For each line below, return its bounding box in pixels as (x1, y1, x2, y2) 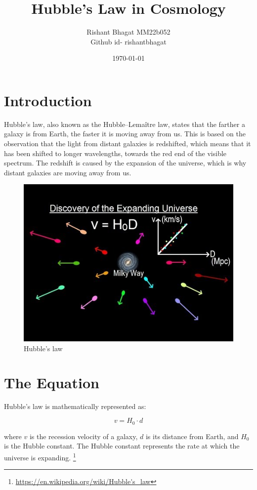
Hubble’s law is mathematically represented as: (4, 401, 146, 411)
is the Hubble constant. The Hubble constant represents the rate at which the (4, 441, 240, 451)
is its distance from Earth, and (145, 431, 239, 441)
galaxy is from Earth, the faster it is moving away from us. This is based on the (4, 128, 246, 139)
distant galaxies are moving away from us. (4, 167, 131, 177)
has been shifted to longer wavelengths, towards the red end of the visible (4, 148, 227, 158)
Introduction (4, 90, 92, 110)
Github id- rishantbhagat (90, 36, 167, 46)
